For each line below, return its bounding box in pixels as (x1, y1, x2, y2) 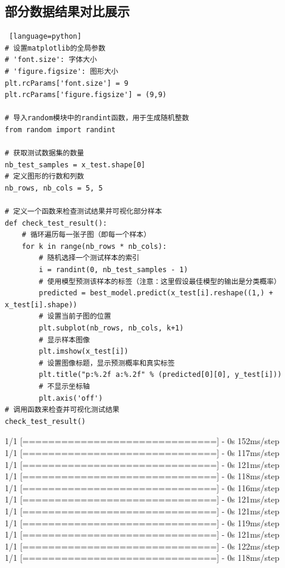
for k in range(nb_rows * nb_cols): (21, 242, 167, 251)
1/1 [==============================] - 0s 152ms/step (5, 435, 280, 447)
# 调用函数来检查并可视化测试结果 (5, 405, 120, 414)
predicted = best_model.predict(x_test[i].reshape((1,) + (39, 289, 274, 298)
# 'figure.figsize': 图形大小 (5, 67, 118, 76)
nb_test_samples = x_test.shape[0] (5, 160, 146, 169)
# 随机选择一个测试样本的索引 (39, 254, 140, 263)
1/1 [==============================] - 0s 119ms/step (5, 516, 280, 529)
